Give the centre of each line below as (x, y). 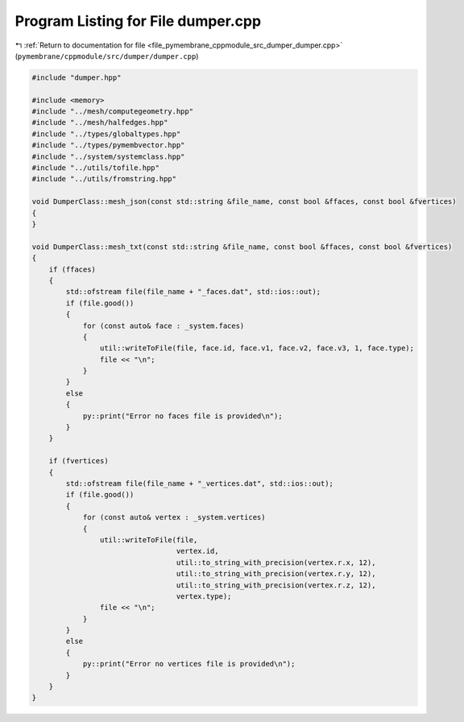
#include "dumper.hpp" (77, 77)
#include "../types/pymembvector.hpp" (108, 145)
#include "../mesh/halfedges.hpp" (100, 122)
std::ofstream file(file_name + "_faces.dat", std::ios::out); (193, 292)
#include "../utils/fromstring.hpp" (104, 179)
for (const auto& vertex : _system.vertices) (174, 517)
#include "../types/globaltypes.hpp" (106, 134)
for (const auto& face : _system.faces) (164, 326)
